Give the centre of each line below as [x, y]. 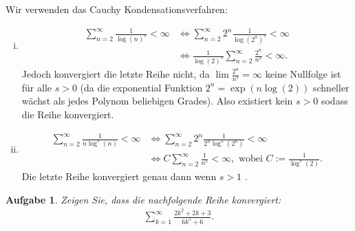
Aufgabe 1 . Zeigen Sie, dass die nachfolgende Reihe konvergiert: [143, 199]
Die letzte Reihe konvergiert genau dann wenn [119, 176]
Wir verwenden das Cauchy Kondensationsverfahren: [117, 9]
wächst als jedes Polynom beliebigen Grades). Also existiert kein [157, 101]
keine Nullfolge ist [303, 74]
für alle [37, 87]
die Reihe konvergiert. [68, 114]
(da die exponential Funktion [141, 87]
